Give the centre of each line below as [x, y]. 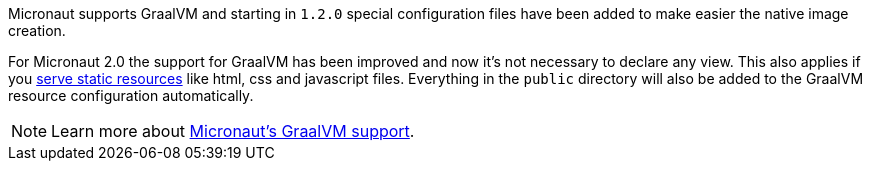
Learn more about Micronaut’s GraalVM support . [233, 131]
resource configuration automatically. [131, 95]
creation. [37, 30]
